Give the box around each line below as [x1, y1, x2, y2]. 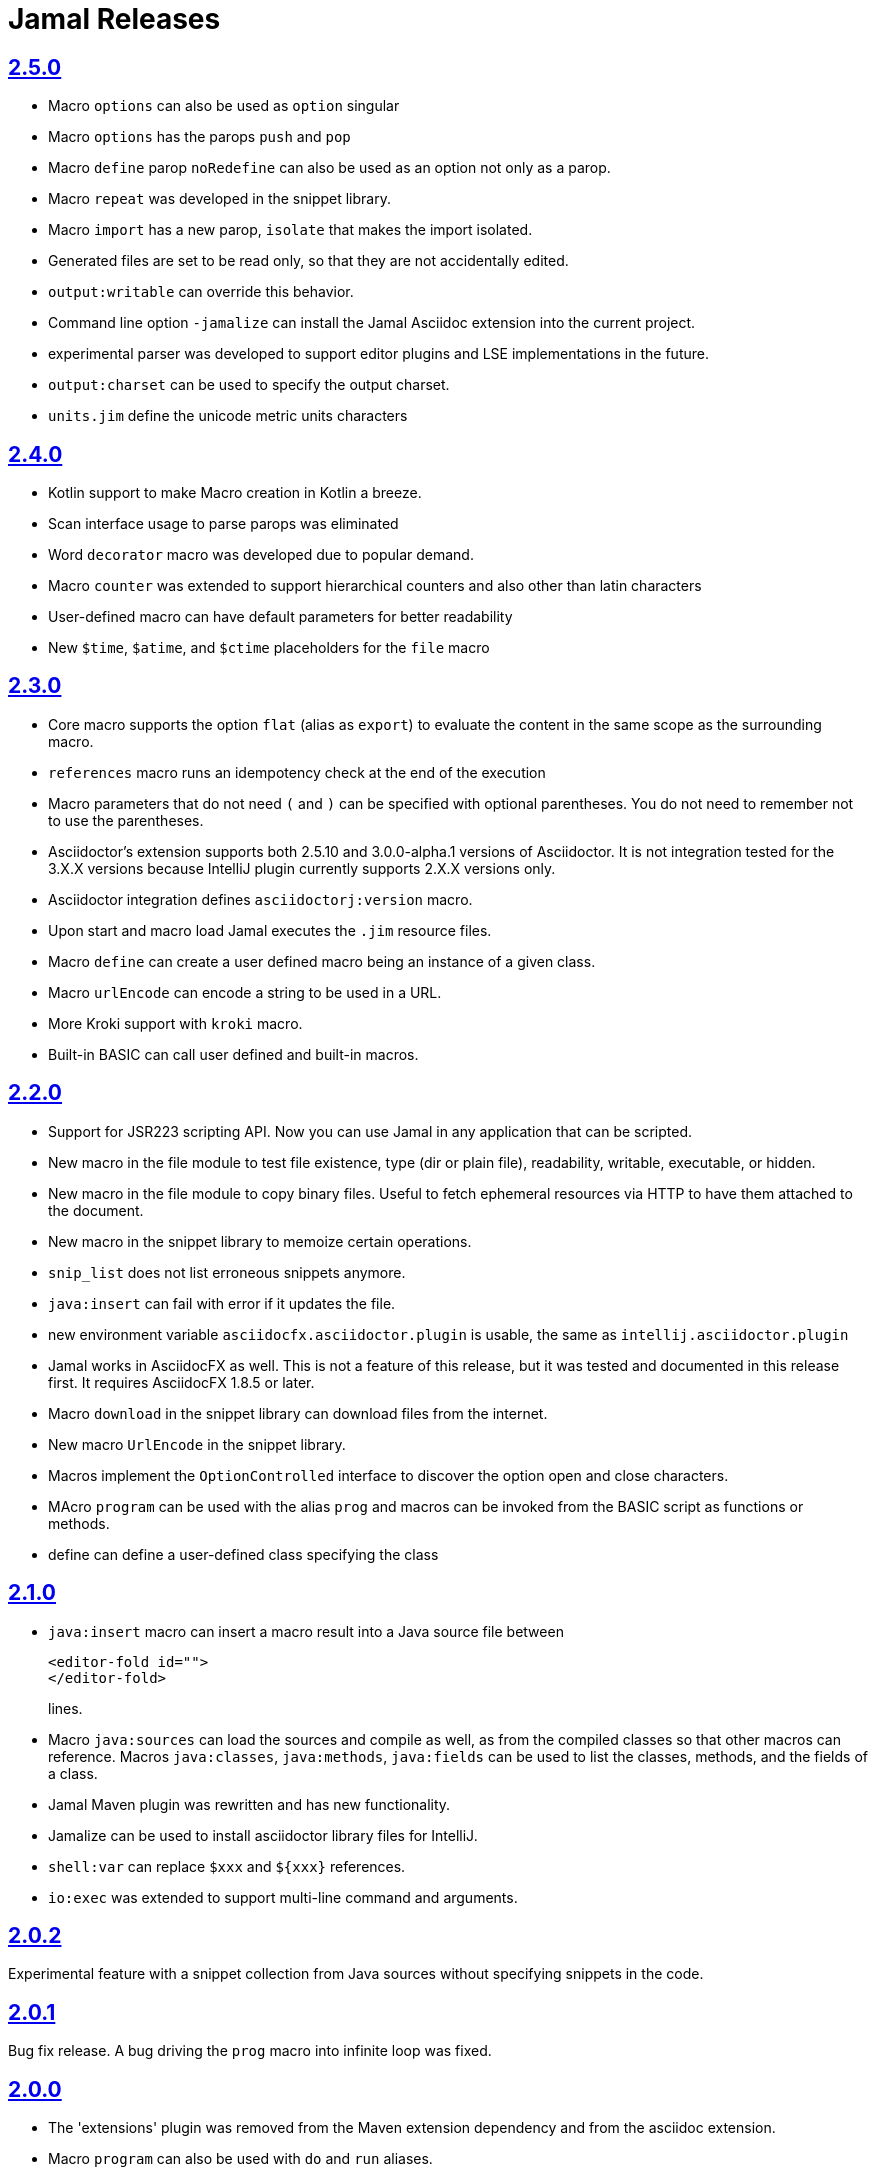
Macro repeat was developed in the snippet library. [48, 190, 391, 208]
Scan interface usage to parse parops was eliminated [48, 515, 399, 533]
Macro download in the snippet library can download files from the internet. [48, 1404, 548, 1422]
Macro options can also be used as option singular [48, 97, 400, 115]
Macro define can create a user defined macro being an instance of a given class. [48, 952, 596, 970]
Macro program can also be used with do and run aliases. [48, 2150, 433, 2168]
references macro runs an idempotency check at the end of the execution [48, 763, 546, 781]
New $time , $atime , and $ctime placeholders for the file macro [48, 639, 490, 657]
